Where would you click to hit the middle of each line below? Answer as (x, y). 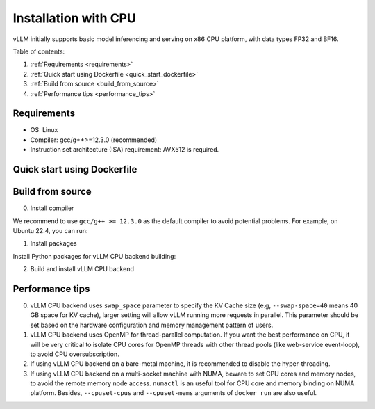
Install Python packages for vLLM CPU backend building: (94, 256)
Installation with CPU (75, 18)
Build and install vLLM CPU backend (82, 269)
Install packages (53, 243)
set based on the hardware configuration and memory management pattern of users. (152, 325)
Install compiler (52, 208)
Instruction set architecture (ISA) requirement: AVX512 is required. (125, 150)
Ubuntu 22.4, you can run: (50, 230)
